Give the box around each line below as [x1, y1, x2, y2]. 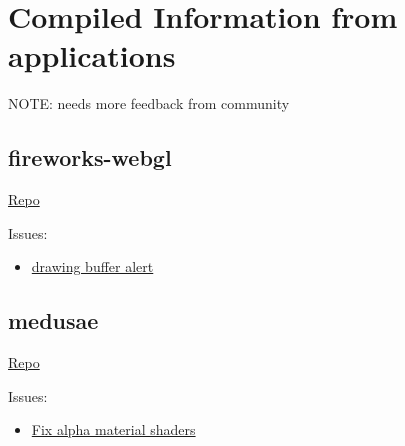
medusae [8, 305, 99, 336]
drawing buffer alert [31, 256, 154, 277]
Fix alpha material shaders [31, 419, 196, 440]
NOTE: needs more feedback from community [8, 93, 290, 114]
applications [8, 35, 176, 76]
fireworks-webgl [8, 142, 172, 173]
